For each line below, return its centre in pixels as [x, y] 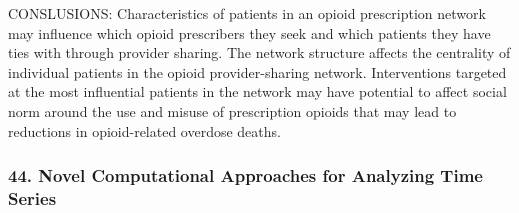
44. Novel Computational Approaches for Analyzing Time [245, 175]
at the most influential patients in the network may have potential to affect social [257, 91]
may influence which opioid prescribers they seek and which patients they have [249, 32]
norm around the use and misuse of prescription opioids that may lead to [232, 110]
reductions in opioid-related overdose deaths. [144, 130]
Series [32, 198]
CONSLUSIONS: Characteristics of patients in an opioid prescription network [247, 13]
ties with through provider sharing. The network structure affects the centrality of [259, 52]
